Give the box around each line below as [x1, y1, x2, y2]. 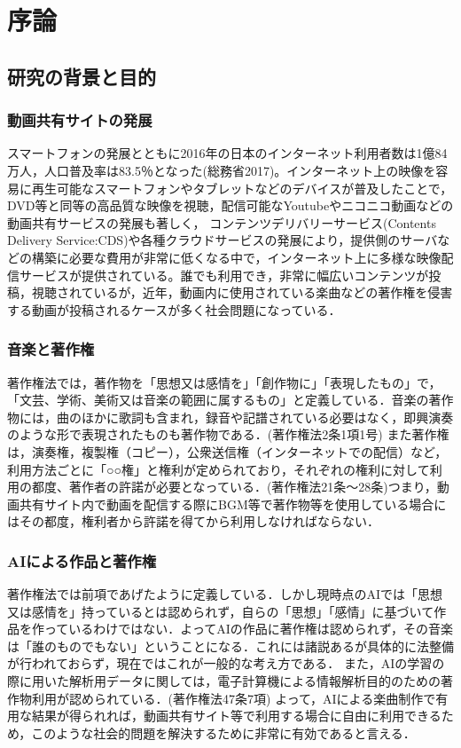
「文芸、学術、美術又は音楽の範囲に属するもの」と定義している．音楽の [7, 390, 429, 409]
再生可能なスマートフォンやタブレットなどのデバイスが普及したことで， [31, 178, 453, 197]
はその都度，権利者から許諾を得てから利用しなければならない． [7, 512, 379, 531]
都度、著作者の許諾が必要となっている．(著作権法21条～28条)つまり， [31, 477, 437, 496]
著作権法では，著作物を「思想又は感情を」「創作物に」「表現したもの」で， [7, 373, 441, 391]
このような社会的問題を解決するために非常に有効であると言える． [31, 723, 416, 742]
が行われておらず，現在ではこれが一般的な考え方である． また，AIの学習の [7, 654, 445, 673]
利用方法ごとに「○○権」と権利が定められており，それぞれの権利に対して [7, 460, 430, 478]
